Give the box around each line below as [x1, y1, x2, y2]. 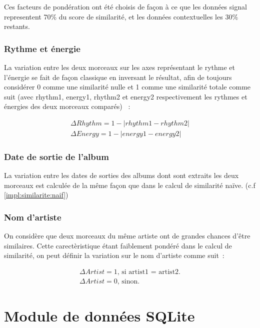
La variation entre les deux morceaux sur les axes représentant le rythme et [4, 62, 235, 72]
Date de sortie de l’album [4, 150, 109, 162]
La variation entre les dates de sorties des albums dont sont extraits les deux [4, 170, 239, 180]
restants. [4, 21, 30, 31]
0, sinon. [113, 278, 140, 285]
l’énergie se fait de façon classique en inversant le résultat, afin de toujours [4, 71, 232, 82]
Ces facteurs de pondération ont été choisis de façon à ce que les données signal [4, 1, 247, 11]
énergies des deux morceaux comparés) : [4, 101, 130, 111]
